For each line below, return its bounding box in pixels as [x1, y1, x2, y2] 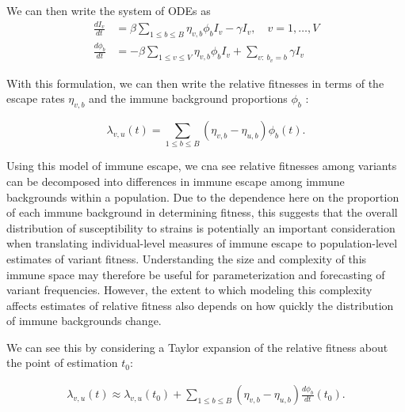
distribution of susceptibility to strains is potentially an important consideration [6, 219, 395, 236]
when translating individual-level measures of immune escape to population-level [6, 235, 398, 251]
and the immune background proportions [89, 90, 288, 107]
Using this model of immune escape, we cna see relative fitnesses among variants [6, 157, 397, 174]
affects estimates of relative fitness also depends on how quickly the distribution [6, 297, 394, 313]
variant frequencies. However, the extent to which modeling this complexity [6, 282, 373, 298]
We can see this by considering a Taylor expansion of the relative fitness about [6, 338, 388, 355]
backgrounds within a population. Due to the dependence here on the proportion [6, 188, 399, 205]
